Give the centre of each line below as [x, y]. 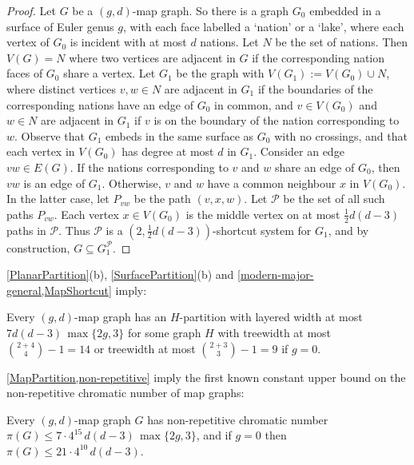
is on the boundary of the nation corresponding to [277, 120]
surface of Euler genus [60, 26]
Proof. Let [31, 10]
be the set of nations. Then [342, 42]
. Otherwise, [131, 183]
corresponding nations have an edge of [100, 104]
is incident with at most [128, 42]
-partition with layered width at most [271, 317]
